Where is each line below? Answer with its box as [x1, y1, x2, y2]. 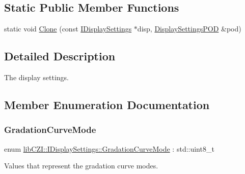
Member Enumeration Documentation [4, 96, 210, 112]
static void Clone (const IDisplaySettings [4, 23, 132, 34]
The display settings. [4, 72, 69, 82]
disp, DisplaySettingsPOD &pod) [137, 23, 241, 34]
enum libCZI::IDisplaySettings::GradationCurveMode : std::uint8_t [4, 143, 214, 154]
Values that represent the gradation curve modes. [4, 160, 158, 171]
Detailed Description [4, 48, 116, 64]
